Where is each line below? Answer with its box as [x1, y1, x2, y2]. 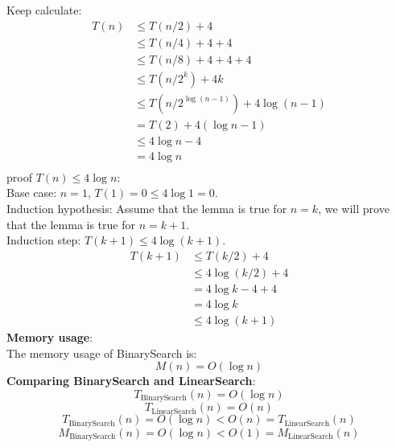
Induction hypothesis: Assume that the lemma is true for [6, 200, 287, 217]
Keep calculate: [6, 2, 82, 18]
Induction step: [6, 232, 81, 248]
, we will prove [318, 200, 390, 217]
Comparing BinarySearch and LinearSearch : [6, 372, 256, 389]
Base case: [6, 184, 57, 201]
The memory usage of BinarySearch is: [6, 344, 197, 361]
